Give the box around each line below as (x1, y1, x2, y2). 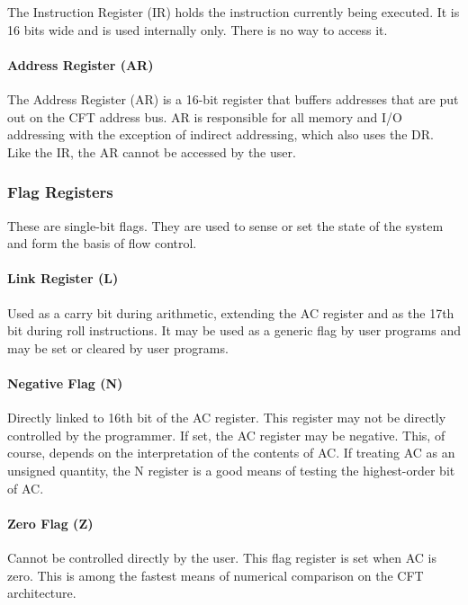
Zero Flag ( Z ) (7, 513, 94, 532)
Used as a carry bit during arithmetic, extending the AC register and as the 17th (7, 303, 454, 322)
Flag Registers (7, 181, 113, 203)
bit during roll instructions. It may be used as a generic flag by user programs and (7, 321, 461, 340)
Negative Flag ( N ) (7, 373, 123, 392)
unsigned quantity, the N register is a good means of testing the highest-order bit (7, 460, 455, 479)
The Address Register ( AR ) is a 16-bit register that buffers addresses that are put (7, 89, 459, 108)
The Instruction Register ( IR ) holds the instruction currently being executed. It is (7, 3, 460, 21)
